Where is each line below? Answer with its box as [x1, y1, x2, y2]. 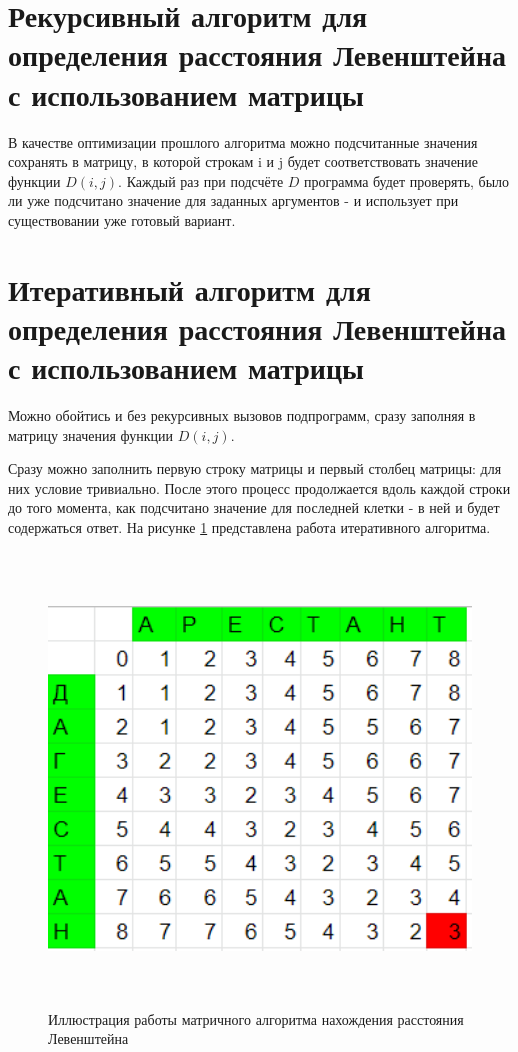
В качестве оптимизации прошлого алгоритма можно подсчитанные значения [8, 131, 478, 152]
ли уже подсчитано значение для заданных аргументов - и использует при [8, 190, 459, 211]
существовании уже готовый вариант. [8, 209, 236, 230]
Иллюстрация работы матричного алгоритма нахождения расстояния [48, 1008, 464, 1029]
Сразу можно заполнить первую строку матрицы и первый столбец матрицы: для [8, 458, 502, 479]
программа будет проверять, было [304, 170, 510, 191]
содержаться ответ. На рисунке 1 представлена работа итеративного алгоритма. [8, 516, 491, 537]
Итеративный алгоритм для [8, 268, 371, 309]
